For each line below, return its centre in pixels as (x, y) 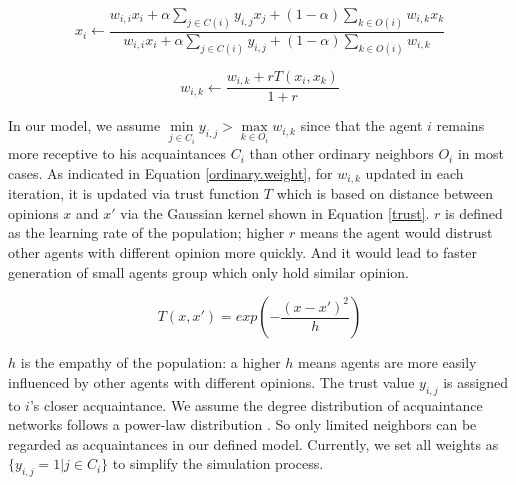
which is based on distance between (385, 193)
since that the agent (361, 125)
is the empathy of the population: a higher (150, 362)
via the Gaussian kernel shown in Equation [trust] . (275, 212)
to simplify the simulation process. (218, 463)
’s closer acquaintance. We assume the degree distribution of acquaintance (256, 404)
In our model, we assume (84, 125)
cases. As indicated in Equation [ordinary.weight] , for (170, 172)
